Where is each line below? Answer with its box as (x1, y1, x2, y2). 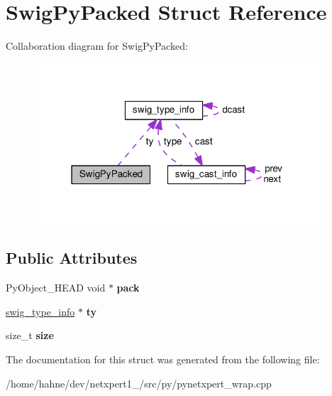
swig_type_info (6, 304, 75, 319)
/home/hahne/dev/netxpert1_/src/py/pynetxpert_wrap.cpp (6, 375, 272, 390)
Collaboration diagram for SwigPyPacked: (6, 38, 188, 53)
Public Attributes (6, 247, 138, 269)
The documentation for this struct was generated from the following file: (6, 351, 320, 366)
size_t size (6, 328, 54, 343)
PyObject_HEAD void (6, 280, 106, 295)
